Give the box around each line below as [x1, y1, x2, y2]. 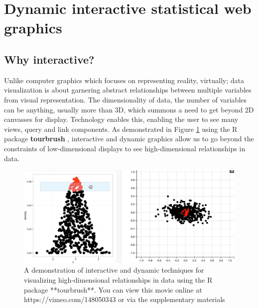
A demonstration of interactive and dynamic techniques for [24, 265, 204, 275]
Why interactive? [4, 51, 95, 67]
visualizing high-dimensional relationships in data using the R [24, 275, 213, 285]
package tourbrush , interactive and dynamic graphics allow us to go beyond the [4, 133, 254, 144]
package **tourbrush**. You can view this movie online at [24, 284, 202, 295]
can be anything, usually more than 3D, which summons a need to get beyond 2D [4, 104, 254, 114]
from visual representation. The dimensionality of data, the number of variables [4, 94, 247, 104]
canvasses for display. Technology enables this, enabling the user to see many [4, 114, 239, 124]
